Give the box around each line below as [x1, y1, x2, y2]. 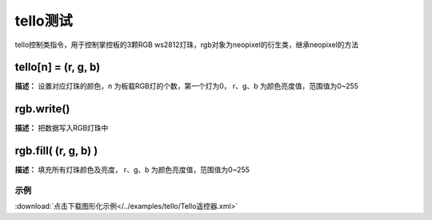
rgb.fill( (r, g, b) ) [14, 144, 98, 158]
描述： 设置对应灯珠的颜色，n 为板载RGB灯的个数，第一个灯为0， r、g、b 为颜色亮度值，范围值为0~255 [14, 81, 359, 91]
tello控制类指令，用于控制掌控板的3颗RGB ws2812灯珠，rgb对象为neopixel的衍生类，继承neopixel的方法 [14, 40, 359, 49]
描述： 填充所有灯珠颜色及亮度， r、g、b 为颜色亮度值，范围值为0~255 [14, 165, 250, 175]
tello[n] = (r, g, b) [14, 61, 101, 74]
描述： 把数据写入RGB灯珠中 [14, 124, 109, 133]
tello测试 [14, 12, 74, 29]
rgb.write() [14, 102, 70, 116]
